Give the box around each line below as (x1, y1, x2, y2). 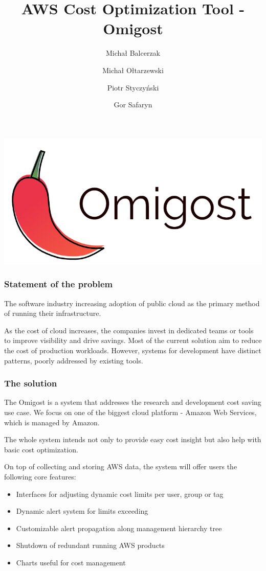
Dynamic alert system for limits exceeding (16, 506, 148, 516)
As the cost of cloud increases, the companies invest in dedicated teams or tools (4, 325, 254, 335)
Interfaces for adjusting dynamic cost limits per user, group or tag (16, 488, 224, 499)
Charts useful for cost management (16, 557, 126, 568)
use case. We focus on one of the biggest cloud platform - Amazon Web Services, (4, 407, 257, 418)
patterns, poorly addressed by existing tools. (4, 355, 143, 366)
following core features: (4, 471, 76, 482)
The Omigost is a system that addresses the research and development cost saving (4, 397, 261, 407)
